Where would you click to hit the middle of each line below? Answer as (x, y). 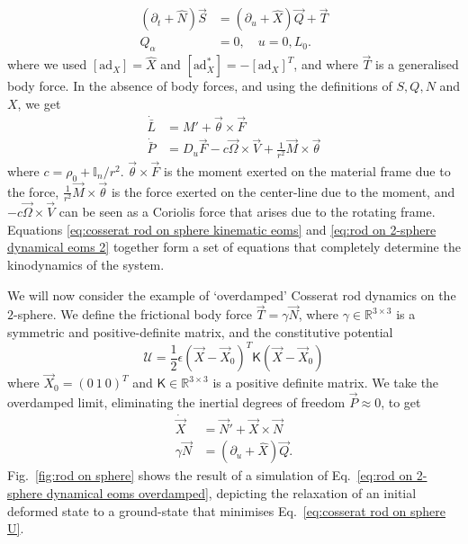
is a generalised (417, 64)
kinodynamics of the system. (86, 264)
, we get (39, 103)
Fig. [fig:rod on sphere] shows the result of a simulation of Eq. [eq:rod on (210, 475)
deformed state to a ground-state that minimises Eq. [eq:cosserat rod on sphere (227, 510)
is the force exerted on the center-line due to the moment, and (283, 191)
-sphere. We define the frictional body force (133, 314)
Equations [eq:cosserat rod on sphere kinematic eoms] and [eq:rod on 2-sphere (222, 229)
